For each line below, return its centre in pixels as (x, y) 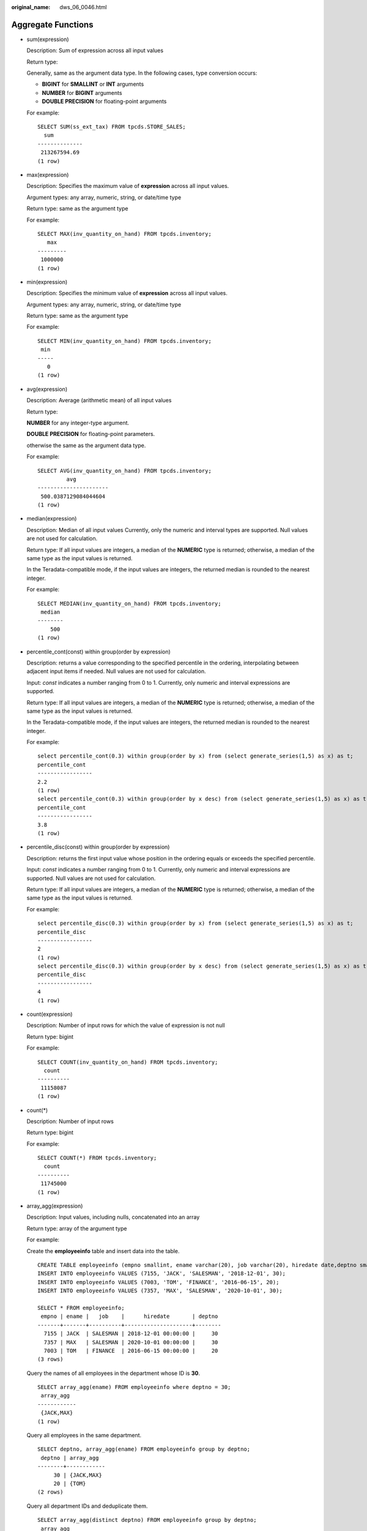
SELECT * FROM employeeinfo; (81, 1308)
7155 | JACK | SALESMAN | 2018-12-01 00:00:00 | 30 (131, 1334)
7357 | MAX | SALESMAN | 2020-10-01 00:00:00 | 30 (131, 1342)
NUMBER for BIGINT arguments (82, 92)
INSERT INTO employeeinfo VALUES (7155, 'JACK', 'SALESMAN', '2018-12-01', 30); (162, 1273)
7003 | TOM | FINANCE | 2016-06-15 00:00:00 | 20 (131, 1351)
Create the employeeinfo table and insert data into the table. (103, 1251)
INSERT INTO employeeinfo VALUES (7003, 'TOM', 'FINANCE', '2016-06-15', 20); (158, 1282)
